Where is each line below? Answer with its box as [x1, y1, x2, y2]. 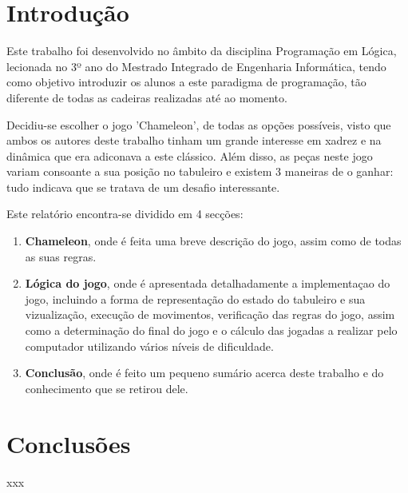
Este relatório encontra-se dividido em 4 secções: [6, 205, 244, 222]
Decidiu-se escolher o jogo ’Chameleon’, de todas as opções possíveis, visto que [6, 116, 391, 133]
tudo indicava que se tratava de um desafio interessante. [6, 178, 280, 195]
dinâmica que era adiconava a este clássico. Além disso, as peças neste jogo [6, 147, 373, 164]
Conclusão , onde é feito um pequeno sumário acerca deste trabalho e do [25, 364, 384, 381]
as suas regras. [25, 248, 97, 264]
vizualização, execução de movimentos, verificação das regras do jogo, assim [25, 306, 395, 323]
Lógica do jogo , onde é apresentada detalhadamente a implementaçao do [25, 275, 390, 292]
